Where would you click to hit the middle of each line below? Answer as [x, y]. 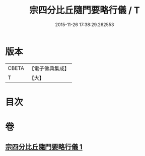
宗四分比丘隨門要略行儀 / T [85, 10]
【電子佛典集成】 [49, 68]
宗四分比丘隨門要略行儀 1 [44, 147]
